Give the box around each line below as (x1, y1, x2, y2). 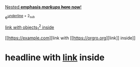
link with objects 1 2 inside (5, 24, 54, 32)
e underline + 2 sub (5, 14, 35, 20)
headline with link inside (5, 52, 105, 63)
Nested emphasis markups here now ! (5, 4, 82, 10)
